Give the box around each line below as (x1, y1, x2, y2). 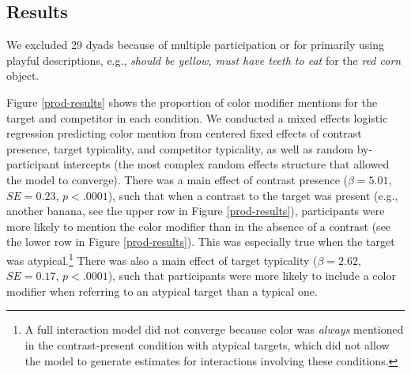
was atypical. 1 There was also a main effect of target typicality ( (6, 249, 318, 268)
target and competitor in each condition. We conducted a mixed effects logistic (6, 109, 388, 126)
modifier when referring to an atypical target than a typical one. (6, 282, 318, 299)
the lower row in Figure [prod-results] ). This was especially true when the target (6, 233, 395, 250)
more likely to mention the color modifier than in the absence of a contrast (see (6, 217, 391, 234)
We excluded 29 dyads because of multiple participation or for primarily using (6, 36, 385, 53)
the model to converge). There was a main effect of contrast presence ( (6, 171, 348, 187)
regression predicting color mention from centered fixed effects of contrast (6, 125, 362, 142)
